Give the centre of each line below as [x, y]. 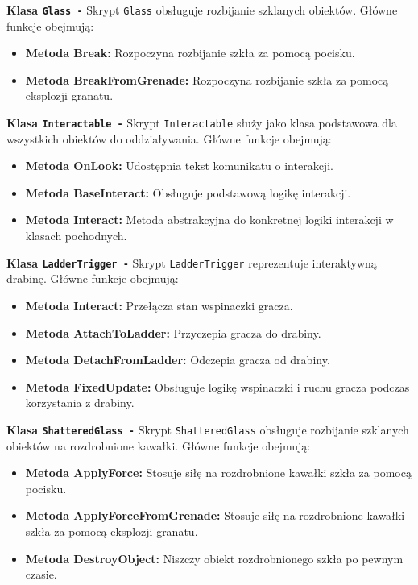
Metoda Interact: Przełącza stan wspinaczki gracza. [159, 305]
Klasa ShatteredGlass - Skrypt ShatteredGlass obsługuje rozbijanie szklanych [208, 429]
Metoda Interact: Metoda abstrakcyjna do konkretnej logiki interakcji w [209, 220]
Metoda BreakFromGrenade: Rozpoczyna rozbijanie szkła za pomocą [207, 79]
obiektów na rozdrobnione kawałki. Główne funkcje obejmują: [159, 445]
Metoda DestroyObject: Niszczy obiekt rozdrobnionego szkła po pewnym [214, 558]
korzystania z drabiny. [80, 402]
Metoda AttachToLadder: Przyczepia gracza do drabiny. [173, 332]
